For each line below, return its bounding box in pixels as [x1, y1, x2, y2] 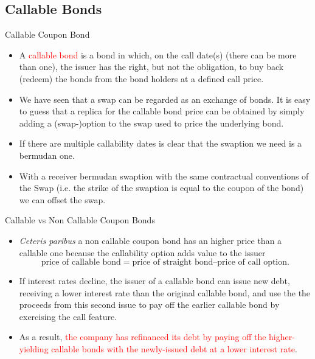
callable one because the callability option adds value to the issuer [19, 246, 266, 259]
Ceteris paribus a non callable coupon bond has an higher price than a [19, 234, 282, 246]
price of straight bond [132, 258, 213, 267]
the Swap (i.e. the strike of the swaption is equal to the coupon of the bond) [19, 181, 304, 194]
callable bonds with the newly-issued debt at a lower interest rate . [51, 343, 297, 355]
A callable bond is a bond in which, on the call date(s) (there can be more [19, 48, 297, 61]
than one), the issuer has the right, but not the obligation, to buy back [19, 60, 284, 73]
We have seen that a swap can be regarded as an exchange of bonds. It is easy [19, 92, 311, 105]
